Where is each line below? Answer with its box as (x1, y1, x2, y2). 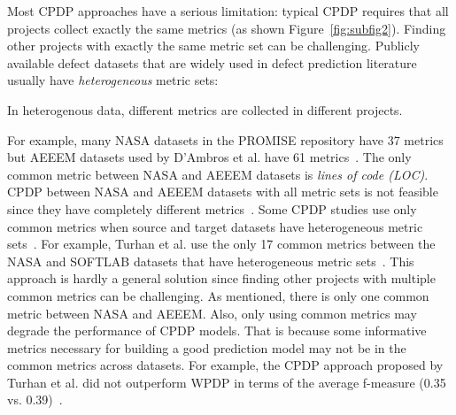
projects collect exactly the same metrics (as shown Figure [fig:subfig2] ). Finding (7, 19, 446, 37)
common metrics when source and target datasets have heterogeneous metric (7, 217, 423, 235)
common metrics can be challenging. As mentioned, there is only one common (7, 286, 429, 304)
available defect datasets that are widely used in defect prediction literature (7, 53, 417, 72)
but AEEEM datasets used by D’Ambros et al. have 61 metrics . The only (7, 148, 412, 166)
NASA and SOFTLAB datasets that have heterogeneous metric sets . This (7, 251, 414, 270)
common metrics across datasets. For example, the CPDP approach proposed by (7, 356, 444, 374)
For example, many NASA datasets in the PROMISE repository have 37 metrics (7, 130, 444, 149)
